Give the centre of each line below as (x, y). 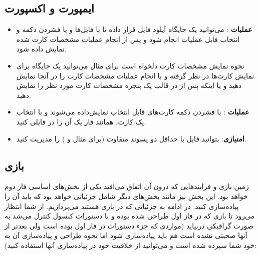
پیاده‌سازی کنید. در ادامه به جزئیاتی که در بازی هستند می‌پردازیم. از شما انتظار (122, 206)
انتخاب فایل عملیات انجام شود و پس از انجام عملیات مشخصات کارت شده (128, 39)
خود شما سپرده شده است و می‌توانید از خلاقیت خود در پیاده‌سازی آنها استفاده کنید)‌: (131, 245)
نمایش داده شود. (41, 49)
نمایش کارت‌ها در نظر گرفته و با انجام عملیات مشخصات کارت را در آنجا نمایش (135, 75)
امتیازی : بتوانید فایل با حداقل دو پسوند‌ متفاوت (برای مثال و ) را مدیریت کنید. (131, 138)
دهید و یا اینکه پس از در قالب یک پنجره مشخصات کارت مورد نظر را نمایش (129, 85)
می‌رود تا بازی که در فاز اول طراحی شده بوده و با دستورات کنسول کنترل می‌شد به (130, 216)
